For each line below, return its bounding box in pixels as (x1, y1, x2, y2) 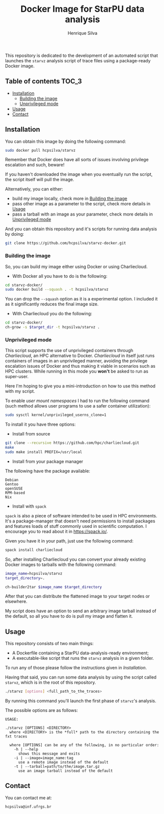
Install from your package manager (12, 458, 83, 464)
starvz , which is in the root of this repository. (5, 679, 96, 685)
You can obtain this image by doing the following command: (5, 138, 126, 144)
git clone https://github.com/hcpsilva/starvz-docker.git (5, 241, 126, 246)
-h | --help (14, 747, 38, 752)
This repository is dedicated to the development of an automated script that (5, 53, 158, 58)
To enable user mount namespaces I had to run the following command (5, 398, 150, 404)
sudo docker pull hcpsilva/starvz (5, 148, 76, 153)
